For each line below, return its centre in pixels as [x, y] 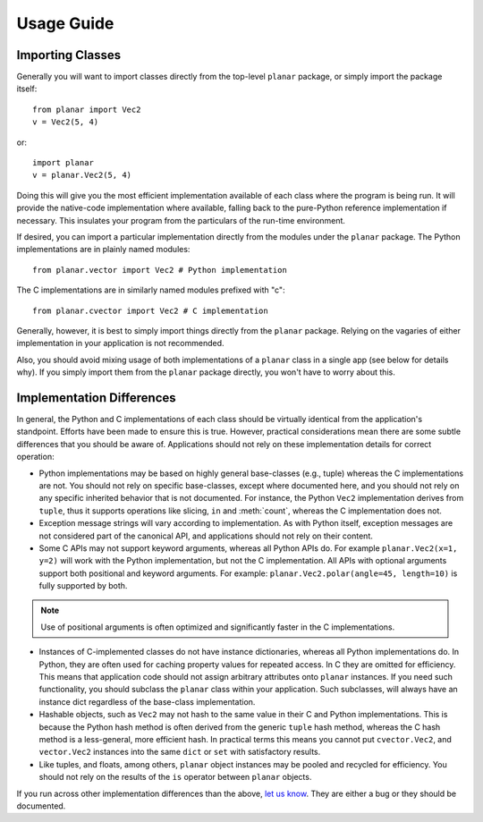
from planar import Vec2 [87, 109]
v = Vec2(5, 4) [66, 122]
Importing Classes [69, 55]
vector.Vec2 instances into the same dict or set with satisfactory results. [180, 752]
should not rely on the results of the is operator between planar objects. [175, 777]
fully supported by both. [83, 586]
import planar [63, 163]
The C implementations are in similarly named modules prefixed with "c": [151, 290]
